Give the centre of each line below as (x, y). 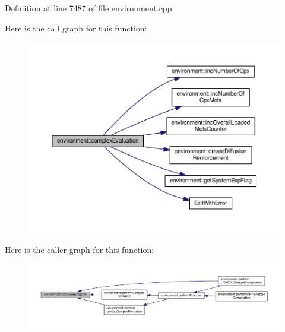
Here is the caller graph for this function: (80, 249)
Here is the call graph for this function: (76, 28)
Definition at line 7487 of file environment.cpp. (90, 8)
